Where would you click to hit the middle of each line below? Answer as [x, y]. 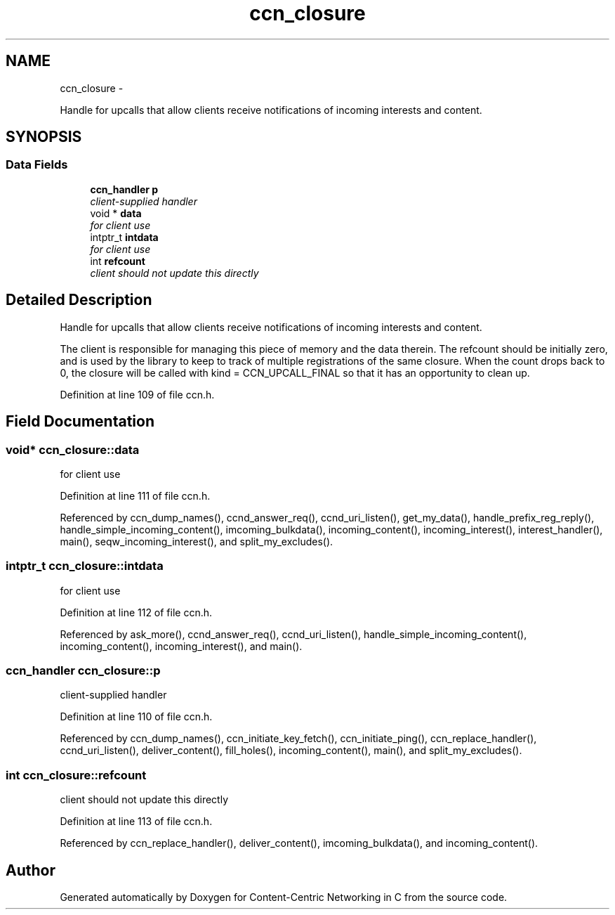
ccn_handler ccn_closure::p [83, 670]
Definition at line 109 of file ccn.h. [137, 394]
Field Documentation [80, 422]
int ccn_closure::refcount [76, 775]
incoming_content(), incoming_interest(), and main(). [181, 646]
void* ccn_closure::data [73, 449]
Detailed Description [79, 300]
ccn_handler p [124, 189]
